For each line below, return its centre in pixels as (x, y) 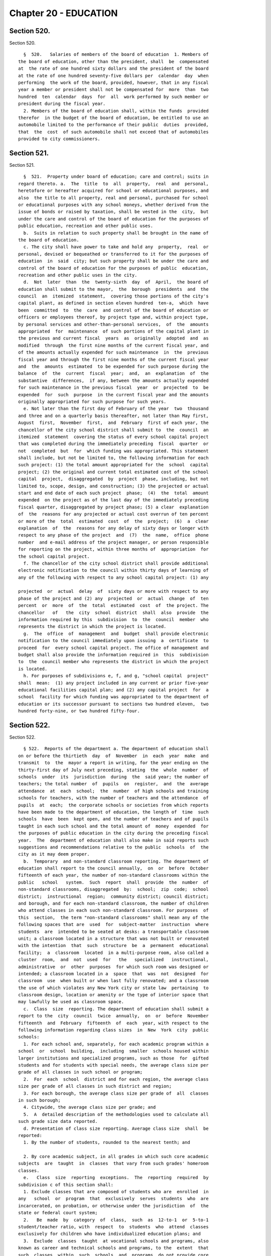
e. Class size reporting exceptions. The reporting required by (116, 1178)
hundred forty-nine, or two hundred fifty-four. (79, 711)
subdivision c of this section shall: (66, 1185)
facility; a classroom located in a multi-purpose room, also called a (113, 953)
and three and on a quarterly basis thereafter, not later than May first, (113, 415)
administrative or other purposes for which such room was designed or (113, 967)
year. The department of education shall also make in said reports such (113, 840)
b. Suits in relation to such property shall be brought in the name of (116, 233)
